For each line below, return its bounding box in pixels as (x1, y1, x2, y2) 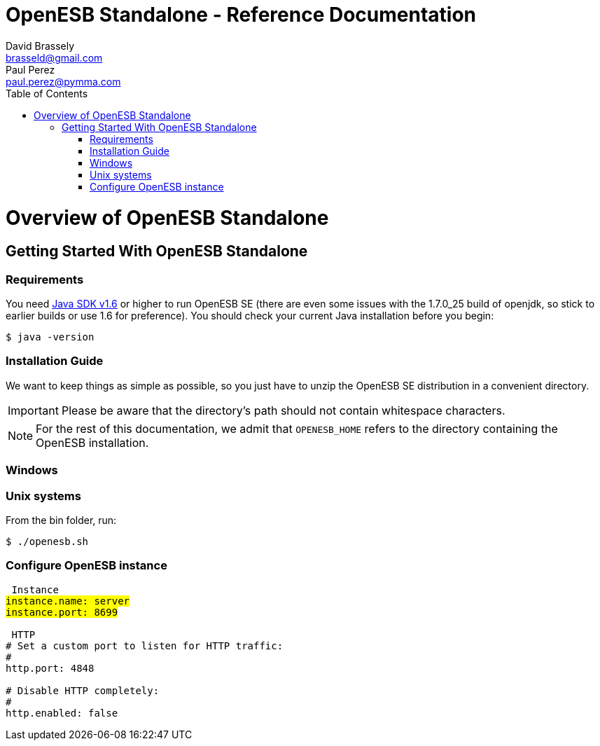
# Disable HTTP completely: (6, 684, 160, 696)
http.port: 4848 (6, 662, 95, 674)
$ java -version (6, 331, 95, 343)
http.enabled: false (6, 707, 118, 719)
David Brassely (6, 39, 75, 52)
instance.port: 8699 (6, 606, 118, 618)
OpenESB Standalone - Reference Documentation (6, 3, 476, 27)
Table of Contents (6, 87, 88, 99)
